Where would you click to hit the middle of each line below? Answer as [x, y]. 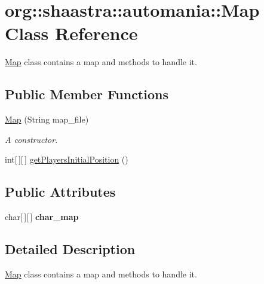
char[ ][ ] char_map [42, 217]
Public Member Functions [87, 94]
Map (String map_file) [47, 119]
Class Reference [71, 33]
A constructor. [31, 139]
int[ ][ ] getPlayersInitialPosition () [67, 159]
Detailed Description [70, 249]
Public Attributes [60, 192]
